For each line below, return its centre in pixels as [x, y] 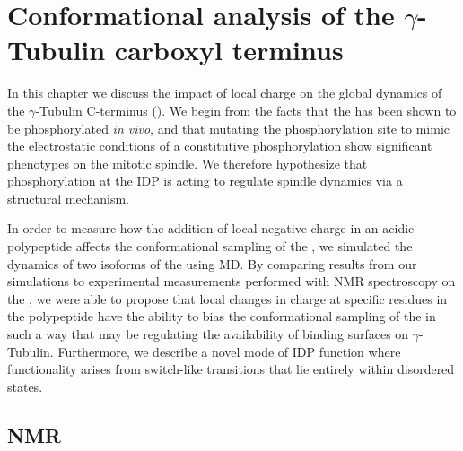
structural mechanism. [68, 198]
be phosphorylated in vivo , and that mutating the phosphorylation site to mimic [228, 128]
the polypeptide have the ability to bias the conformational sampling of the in [222, 316]
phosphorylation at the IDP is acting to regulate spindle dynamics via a [205, 181]
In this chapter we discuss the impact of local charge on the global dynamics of [225, 93]
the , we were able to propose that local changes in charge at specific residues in [227, 298]
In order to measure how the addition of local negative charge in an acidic [211, 228]
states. [25, 386]
